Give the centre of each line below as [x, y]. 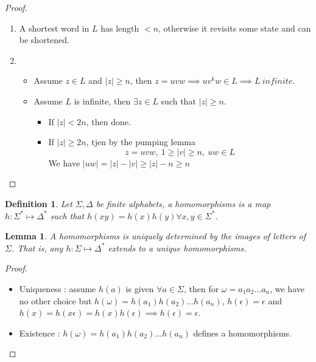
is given [140, 288]
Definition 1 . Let [39, 203]
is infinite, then [102, 101]
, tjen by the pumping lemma [141, 142]
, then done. [108, 121]
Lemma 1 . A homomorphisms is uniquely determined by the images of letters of [156, 236]
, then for [201, 288]
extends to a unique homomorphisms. [177, 248]
